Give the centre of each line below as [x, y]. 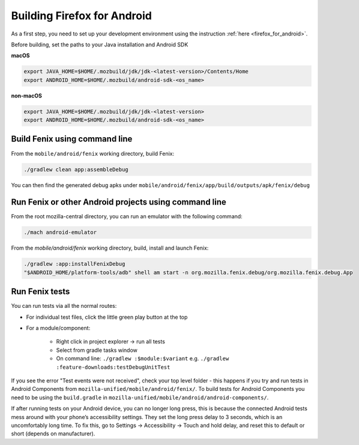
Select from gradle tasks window [97, 350]
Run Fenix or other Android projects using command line [119, 202]
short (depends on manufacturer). [53, 434]
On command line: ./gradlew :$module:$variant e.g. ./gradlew [143, 358]
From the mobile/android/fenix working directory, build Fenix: [92, 153]
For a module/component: [58, 328]
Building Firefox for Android [82, 16]
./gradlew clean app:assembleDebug [76, 169]
